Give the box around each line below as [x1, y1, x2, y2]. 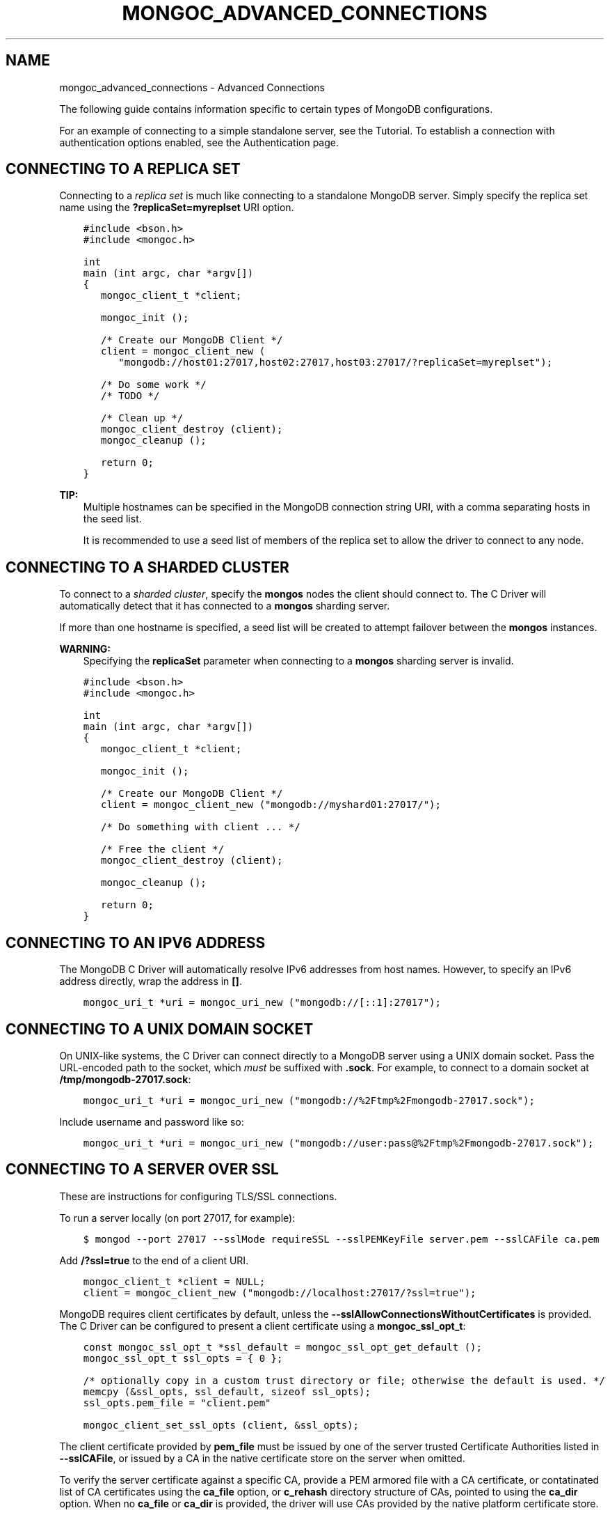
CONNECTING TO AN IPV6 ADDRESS [6, 933, 266, 951]
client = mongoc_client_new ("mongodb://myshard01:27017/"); [101, 799, 441, 811]
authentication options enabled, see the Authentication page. [59, 136, 339, 148]
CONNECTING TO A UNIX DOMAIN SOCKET [6, 1020, 314, 1038]
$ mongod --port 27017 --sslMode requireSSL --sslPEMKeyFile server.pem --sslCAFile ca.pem [83, 1233, 600, 1245]
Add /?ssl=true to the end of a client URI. [59, 1254, 249, 1266]
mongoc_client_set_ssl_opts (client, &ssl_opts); [83, 1419, 359, 1431]
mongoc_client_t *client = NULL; [83, 1275, 266, 1287]
